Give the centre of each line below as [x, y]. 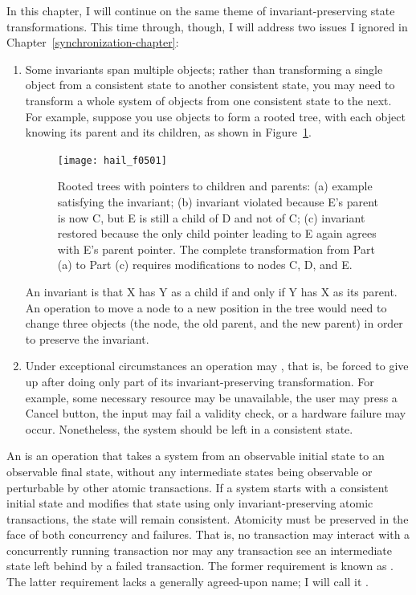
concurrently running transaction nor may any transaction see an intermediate [200, 550]
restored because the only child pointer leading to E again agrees [217, 233]
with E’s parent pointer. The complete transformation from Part [216, 249]
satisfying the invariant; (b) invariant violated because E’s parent [218, 202]
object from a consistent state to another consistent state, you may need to [210, 85]
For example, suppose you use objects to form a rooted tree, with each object [215, 116]
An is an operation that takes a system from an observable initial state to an [196, 456]
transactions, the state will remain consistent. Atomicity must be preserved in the [208, 518]
